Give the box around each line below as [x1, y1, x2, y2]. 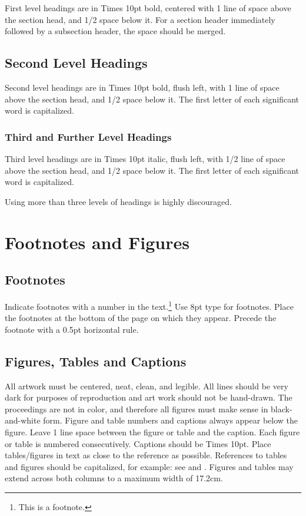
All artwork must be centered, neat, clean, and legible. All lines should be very [5, 379, 288, 392]
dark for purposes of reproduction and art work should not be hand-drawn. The [5, 391, 292, 403]
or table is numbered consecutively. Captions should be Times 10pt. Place [5, 437, 271, 449]
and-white [5, 414, 41, 426]
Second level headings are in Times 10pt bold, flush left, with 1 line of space [5, 81, 280, 93]
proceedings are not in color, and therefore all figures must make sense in [5, 402, 268, 415]
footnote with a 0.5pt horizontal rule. [5, 323, 139, 335]
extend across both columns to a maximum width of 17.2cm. [5, 472, 223, 484]
